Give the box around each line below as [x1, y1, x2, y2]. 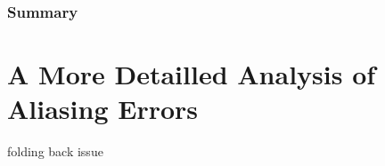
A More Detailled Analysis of [7, 56, 376, 92]
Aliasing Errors [7, 91, 199, 127]
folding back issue [7, 142, 103, 161]
